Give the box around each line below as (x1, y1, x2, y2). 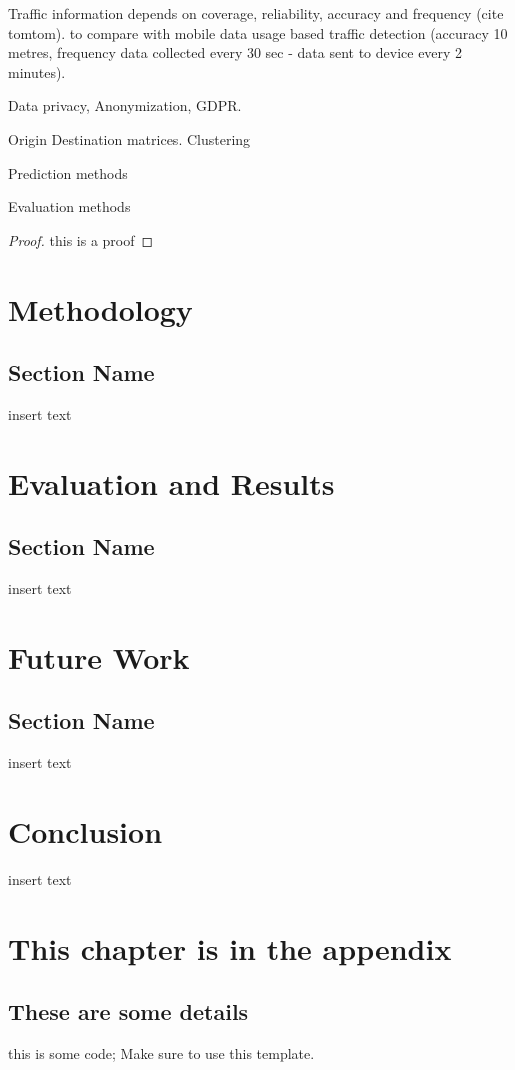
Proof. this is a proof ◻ (8, 229, 154, 250)
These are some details (8, 996, 249, 1027)
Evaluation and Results (8, 462, 335, 503)
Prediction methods (8, 162, 128, 183)
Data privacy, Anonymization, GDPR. (8, 95, 242, 116)
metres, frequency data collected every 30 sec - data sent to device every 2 (8, 42, 463, 63)
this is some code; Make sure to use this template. (8, 1043, 315, 1064)
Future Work (8, 636, 190, 677)
